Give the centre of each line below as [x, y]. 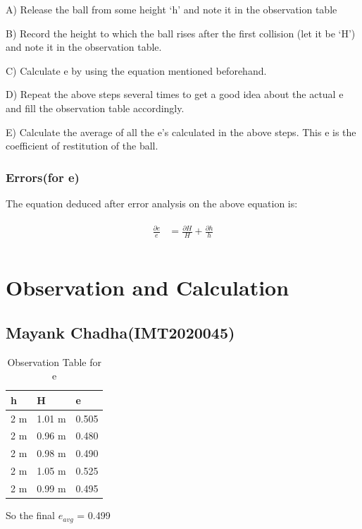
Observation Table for [54, 361]
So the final [31, 515]
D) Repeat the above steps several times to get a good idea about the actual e [175, 94]
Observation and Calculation [148, 287]
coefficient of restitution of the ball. [82, 146]
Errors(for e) [43, 177]
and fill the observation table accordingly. [95, 108]
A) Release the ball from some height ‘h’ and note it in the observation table [171, 9]
